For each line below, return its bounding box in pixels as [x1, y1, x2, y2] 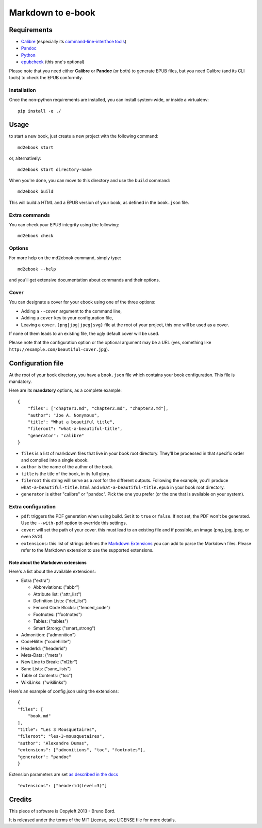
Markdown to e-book [9, 7, 96, 18]
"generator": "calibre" [27, 432, 84, 438]
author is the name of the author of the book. [21, 464, 114, 470]
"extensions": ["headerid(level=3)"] [17, 783, 108, 788]
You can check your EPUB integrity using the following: [9, 221, 119, 228]
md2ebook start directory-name [17, 166, 92, 172]
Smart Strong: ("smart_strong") [33, 625, 96, 631]
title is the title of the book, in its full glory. [21, 471, 111, 477]
